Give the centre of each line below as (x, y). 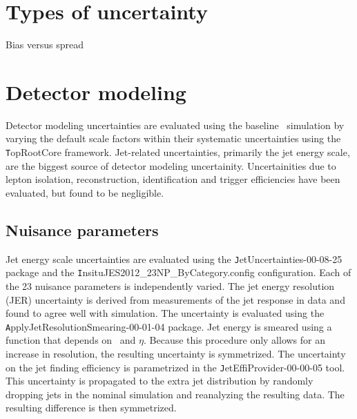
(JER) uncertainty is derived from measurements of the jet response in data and (175, 299)
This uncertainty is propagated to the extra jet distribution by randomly (160, 381)
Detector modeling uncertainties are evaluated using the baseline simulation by (175, 125)
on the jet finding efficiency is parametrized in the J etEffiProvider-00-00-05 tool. (175, 367)
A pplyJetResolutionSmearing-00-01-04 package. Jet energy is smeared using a (169, 326)
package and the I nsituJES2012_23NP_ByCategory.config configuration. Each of (178, 272)
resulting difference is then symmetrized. (91, 408)
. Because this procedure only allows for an (234, 340)
